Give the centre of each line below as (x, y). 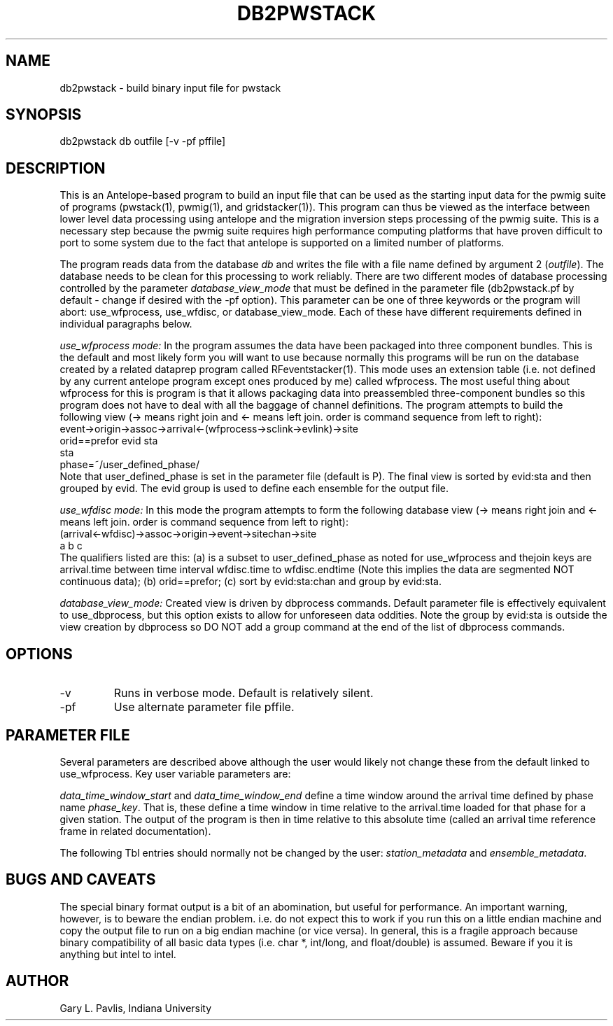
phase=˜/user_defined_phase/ (129, 465)
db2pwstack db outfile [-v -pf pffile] (143, 141)
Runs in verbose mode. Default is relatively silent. (244, 693)
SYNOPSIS (44, 115)
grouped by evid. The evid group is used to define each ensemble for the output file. (254, 489)
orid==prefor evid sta (109, 441)
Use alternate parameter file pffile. (204, 707)
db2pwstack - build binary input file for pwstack (170, 87)
